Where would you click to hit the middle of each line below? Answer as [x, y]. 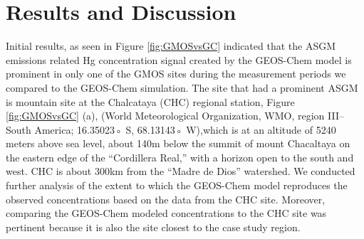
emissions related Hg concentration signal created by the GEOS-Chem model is [179, 59]
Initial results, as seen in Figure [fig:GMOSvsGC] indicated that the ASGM [171, 46]
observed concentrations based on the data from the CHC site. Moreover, [166, 199]
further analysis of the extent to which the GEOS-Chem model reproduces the [177, 185]
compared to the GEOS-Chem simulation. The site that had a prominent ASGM [182, 87]
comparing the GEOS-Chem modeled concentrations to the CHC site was [166, 213]
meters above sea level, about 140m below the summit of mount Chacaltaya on [178, 143]
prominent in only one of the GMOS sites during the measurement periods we [176, 74]
